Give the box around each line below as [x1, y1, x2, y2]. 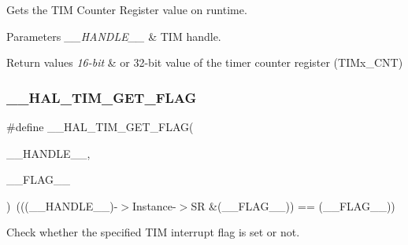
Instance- [132, 197, 176, 214]
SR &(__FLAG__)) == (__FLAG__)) [191, 197, 395, 214]
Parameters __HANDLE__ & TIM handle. [6, 27, 221, 44]
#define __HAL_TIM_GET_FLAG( [6, 119, 194, 134]
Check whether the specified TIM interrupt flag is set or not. [6, 224, 300, 240]
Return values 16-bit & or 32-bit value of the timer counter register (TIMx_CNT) [6, 54, 403, 71]
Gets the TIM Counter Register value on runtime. [6, 2, 247, 17]
